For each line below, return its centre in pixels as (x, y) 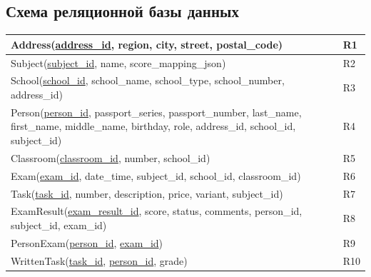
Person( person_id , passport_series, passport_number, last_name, (156, 112)
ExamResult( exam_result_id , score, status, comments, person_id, (157, 211)
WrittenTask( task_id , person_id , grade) (99, 260)
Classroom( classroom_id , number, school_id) (111, 157)
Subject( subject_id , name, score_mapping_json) (118, 62)
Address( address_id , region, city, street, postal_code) (147, 44)
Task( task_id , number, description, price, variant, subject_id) (147, 193)
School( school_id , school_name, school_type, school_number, (148, 80)
